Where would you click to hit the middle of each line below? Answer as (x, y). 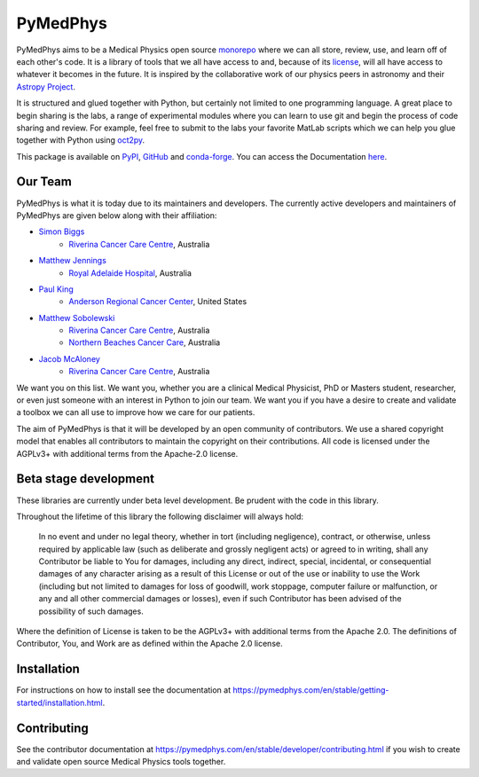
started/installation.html (59, 702)
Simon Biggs (62, 232)
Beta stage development (86, 479)
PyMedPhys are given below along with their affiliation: (117, 215)
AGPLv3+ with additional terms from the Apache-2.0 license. (127, 453)
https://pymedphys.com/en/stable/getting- (310, 690)
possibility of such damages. (91, 611)
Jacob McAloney (70, 358)
